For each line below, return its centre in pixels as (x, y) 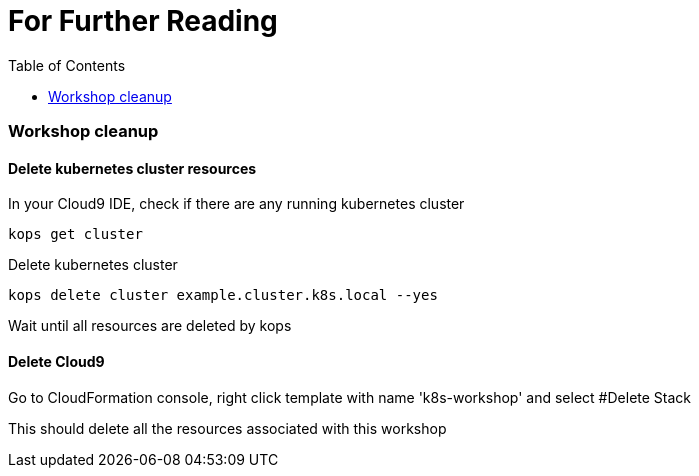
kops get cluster (75, 234)
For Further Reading (143, 21)
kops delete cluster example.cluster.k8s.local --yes (223, 295)
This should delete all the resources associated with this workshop (227, 428)
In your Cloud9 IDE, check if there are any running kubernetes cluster (236, 204)
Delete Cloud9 (56, 361)
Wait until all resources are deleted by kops (150, 326)
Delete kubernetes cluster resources (132, 168)
